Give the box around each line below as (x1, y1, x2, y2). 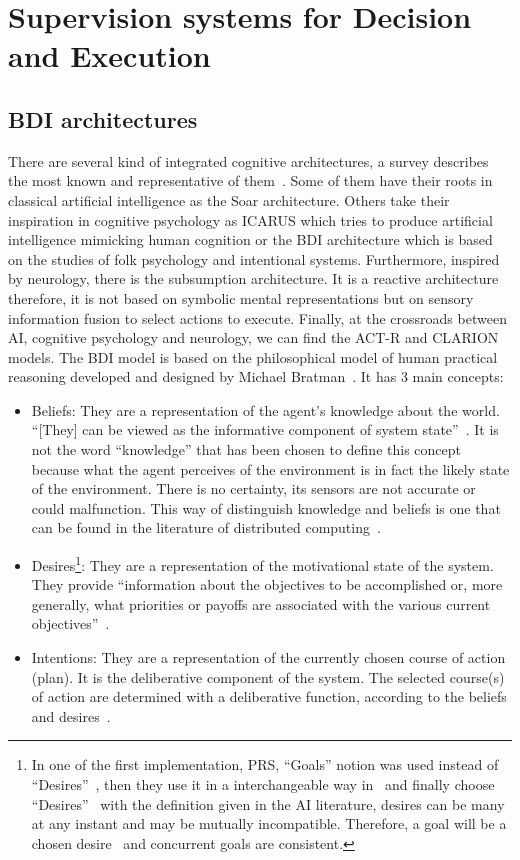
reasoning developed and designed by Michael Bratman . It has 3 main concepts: (8, 366, 504, 387)
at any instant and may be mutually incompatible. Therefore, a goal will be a (31, 813, 507, 834)
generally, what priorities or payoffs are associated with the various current (31, 593, 491, 614)
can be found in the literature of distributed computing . (31, 517, 381, 538)
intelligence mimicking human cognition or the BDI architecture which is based (8, 229, 493, 250)
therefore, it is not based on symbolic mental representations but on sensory (8, 287, 474, 308)
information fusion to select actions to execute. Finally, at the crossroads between (8, 307, 507, 328)
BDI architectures (8, 103, 198, 134)
